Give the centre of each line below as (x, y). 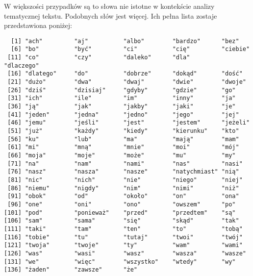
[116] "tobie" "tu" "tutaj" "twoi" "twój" (123, 237)
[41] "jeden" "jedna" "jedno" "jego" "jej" (123, 114)
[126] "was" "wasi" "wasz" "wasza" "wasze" (125, 253)
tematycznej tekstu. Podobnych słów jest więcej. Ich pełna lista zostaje (111, 15)
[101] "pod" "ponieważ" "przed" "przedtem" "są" (120, 213)
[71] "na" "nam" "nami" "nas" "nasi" (125, 163)
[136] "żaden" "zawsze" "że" (71, 270)
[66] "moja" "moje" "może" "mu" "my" (122, 155)
